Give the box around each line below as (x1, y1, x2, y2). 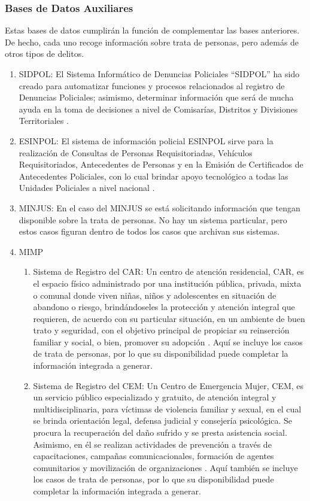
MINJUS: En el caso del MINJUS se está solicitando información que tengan (19, 201, 300, 214)
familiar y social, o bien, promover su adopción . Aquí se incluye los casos (33, 335, 303, 348)
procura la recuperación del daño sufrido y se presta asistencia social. (33, 426, 287, 439)
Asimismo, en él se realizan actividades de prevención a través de (33, 438, 272, 450)
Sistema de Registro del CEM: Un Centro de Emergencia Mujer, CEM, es (33, 379, 304, 391)
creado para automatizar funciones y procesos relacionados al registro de (19, 79, 285, 92)
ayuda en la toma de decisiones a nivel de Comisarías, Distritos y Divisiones (19, 102, 298, 115)
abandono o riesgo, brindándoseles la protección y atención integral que (33, 300, 295, 313)
